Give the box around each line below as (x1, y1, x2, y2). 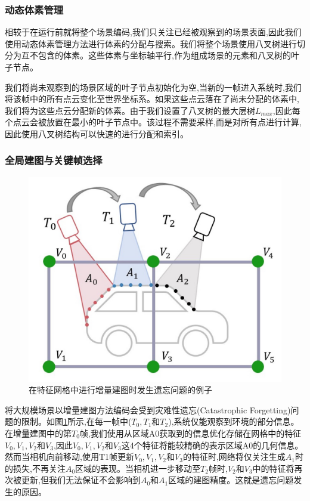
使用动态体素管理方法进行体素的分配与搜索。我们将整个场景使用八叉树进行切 (5, 37, 305, 50)
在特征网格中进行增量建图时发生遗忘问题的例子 (29, 384, 212, 396)
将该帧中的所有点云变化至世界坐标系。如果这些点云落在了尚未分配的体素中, (5, 92, 299, 105)
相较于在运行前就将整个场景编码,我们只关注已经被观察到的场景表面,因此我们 (5, 26, 302, 38)
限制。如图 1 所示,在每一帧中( (21, 415, 132, 428)
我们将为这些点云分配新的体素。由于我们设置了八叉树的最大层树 (5, 104, 255, 116)
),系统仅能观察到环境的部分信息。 (168, 415, 299, 428)
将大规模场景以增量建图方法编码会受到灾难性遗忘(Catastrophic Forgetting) (5, 403, 291, 416)
